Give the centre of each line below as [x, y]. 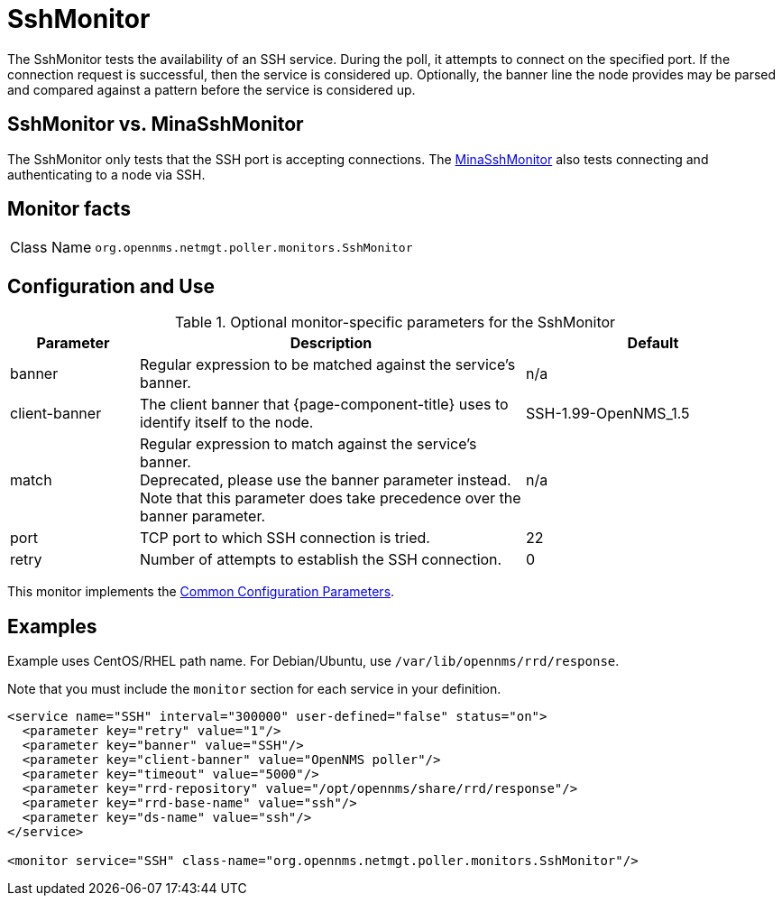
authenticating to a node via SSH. [106, 174]
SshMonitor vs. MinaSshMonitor [156, 124]
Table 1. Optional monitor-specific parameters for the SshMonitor [395, 322]
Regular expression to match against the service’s [308, 444]
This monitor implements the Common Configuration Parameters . [201, 592]
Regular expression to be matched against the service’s [327, 365]
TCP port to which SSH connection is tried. [285, 538]
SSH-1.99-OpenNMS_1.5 [607, 414]
